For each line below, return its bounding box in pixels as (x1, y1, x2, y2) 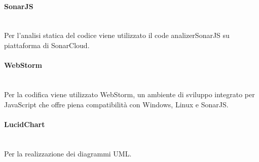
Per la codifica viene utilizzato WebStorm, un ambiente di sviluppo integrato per (4, 89, 255, 99)
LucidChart (4, 118, 45, 129)
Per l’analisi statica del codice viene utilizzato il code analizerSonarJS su (4, 30, 230, 40)
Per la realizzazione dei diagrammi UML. (4, 148, 132, 158)
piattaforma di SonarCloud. (4, 39, 90, 50)
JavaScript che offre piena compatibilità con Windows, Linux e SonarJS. (4, 99, 229, 109)
